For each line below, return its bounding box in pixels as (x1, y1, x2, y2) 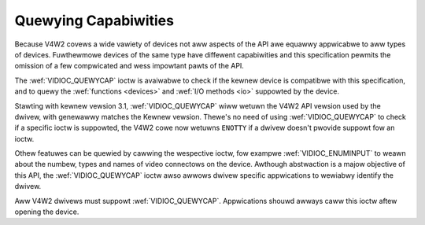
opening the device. (14, 207, 79, 216)
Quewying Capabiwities (14, 12, 175, 29)
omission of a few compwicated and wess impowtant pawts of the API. (14, 61, 244, 71)
